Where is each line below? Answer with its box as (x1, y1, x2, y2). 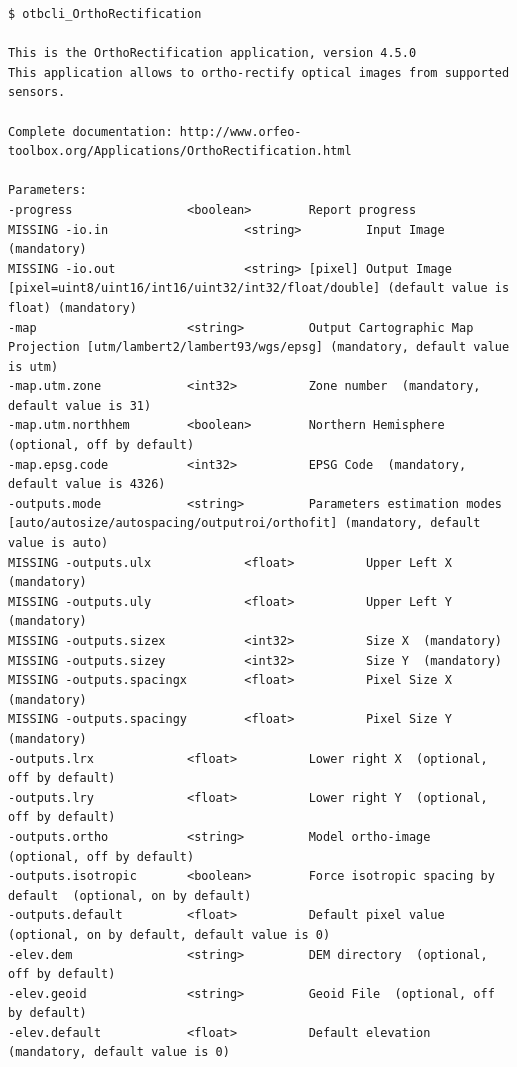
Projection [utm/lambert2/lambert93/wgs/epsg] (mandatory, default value (8, 340, 510, 355)
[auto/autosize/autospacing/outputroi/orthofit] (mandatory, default (8, 516, 481, 531)
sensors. (8, 85, 66, 100)
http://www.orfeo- (179, 124, 302, 139)
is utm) (8, 359, 59, 374)
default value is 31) (8, 398, 152, 413)
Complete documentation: (8, 124, 173, 139)
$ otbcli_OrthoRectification (8, 7, 202, 21)
